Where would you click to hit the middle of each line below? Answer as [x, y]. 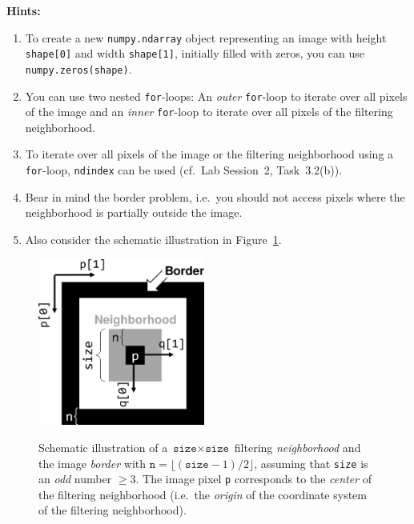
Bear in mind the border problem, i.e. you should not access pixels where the [215, 196]
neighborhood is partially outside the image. [134, 212]
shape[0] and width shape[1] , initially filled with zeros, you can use [195, 53]
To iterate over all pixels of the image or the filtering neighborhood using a [209, 154]
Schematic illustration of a [103, 447]
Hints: [24, 10]
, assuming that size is [311, 463]
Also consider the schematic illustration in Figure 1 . [153, 239]
